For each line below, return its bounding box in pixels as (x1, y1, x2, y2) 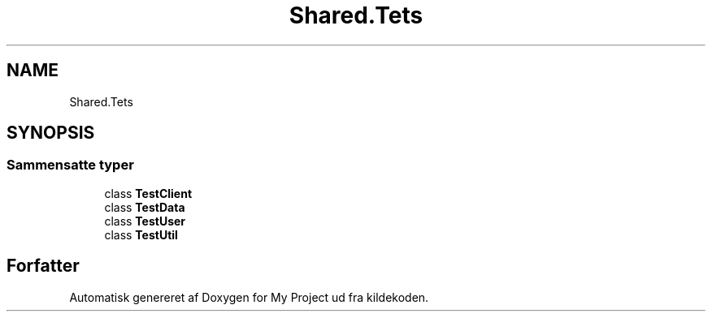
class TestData (104, 200, 185, 214)
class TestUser (104, 213, 186, 228)
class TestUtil (104, 227, 178, 242)
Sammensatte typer (7, 157, 134, 174)
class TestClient (104, 186, 193, 200)
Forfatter (7, 256, 80, 277)
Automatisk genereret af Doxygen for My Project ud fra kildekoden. (69, 290, 429, 304)
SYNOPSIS (7, 122, 95, 144)
